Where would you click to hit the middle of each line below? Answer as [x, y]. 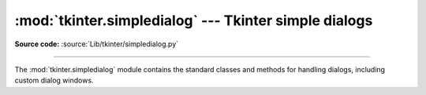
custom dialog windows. [54, 80]
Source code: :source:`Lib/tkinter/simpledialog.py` [97, 44]
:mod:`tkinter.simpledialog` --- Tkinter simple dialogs [194, 20]
